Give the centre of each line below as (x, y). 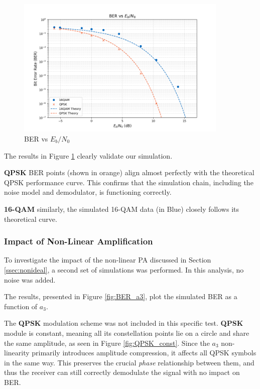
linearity (17, 353)
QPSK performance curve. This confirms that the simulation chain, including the (129, 182)
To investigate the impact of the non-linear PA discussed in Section (108, 260)
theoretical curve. (31, 219)
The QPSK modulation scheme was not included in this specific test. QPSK (124, 323)
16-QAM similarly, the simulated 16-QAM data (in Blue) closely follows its (122, 209)
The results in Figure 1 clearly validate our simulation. (88, 155)
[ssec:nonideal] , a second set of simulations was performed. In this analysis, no (124, 269)
